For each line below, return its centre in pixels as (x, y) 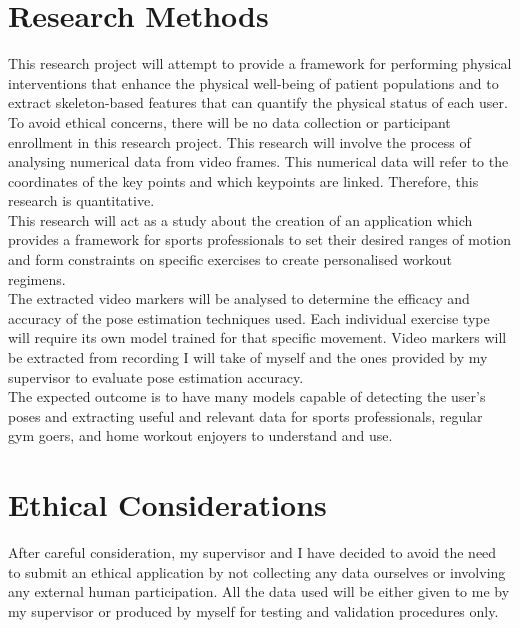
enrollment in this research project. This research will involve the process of (239, 141)
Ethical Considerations (167, 504)
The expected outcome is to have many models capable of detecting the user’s (247, 396)
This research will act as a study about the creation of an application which (240, 219)
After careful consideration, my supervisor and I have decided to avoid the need (252, 552)
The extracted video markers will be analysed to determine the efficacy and (239, 298)
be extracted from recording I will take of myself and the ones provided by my (248, 357)
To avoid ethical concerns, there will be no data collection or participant (229, 121)
